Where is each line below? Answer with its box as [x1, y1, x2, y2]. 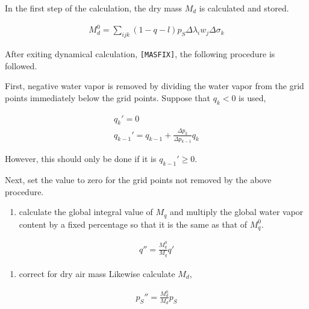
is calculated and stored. [199, 2, 289, 14]
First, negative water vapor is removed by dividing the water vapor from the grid [5, 80, 304, 92]
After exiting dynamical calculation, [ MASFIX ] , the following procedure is [5, 47, 275, 60]
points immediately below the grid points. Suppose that [5, 91, 210, 104]
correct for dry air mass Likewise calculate [19, 267, 175, 279]
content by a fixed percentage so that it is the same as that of [19, 217, 248, 230]
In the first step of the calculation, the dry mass [5, 2, 182, 14]
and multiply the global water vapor [169, 205, 304, 218]
